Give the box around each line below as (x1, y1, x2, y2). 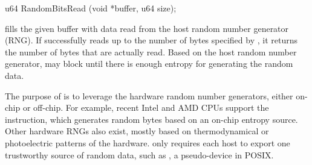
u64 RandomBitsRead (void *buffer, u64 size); (5, 2, 177, 14)
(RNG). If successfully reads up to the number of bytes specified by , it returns (5, 34, 297, 46)
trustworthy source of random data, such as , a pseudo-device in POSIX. (5, 148, 274, 161)
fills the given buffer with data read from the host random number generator (5, 22, 289, 34)
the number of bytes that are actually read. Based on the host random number (5, 45, 297, 58)
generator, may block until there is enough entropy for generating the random (5, 57, 293, 70)
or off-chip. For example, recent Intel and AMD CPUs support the (22, 101, 269, 114)
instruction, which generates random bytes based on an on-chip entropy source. (5, 113, 298, 125)
